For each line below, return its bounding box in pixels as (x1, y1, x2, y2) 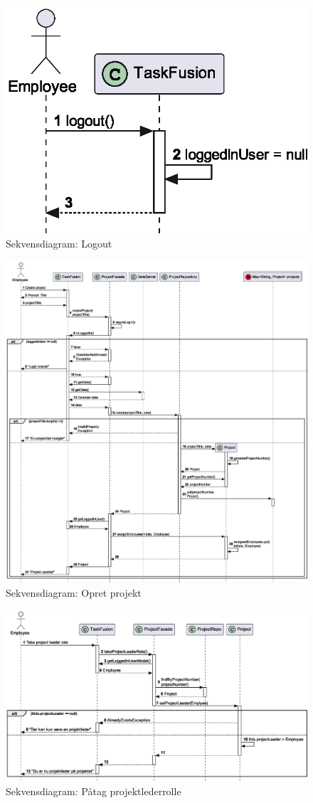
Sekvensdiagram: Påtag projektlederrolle (6, 784, 181, 799)
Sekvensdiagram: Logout (6, 235, 112, 250)
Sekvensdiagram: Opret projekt (6, 585, 142, 600)
